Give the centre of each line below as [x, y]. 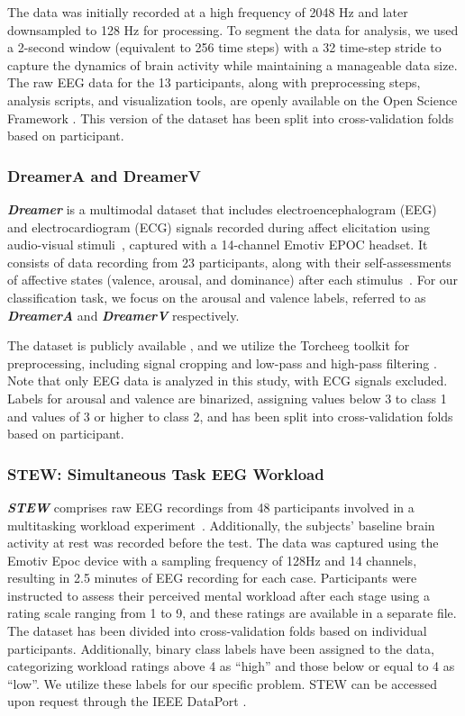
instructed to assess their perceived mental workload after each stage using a [219, 595]
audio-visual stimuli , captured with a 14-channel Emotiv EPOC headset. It [218, 245]
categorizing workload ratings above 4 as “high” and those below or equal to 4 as [231, 666]
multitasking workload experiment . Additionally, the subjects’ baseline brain [221, 525]
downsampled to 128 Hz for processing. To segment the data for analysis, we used [233, 29]
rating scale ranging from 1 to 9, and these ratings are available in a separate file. [232, 613]
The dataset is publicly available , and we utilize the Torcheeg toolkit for [209, 345]
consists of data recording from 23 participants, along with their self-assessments [229, 262]
